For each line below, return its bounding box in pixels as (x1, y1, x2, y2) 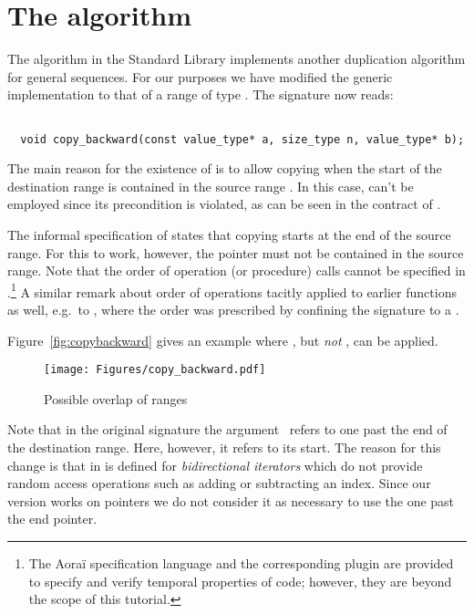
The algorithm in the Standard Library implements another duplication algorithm (7, 49, 466, 68)
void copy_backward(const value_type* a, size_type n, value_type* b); (20, 132, 465, 146)
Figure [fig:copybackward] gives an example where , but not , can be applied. (7, 330, 438, 349)
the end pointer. (7, 509, 98, 528)
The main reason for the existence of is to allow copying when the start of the (7, 159, 442, 178)
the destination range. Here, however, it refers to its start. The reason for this (7, 438, 441, 457)
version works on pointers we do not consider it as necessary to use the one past (7, 491, 455, 510)
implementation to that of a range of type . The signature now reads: (7, 85, 394, 104)
